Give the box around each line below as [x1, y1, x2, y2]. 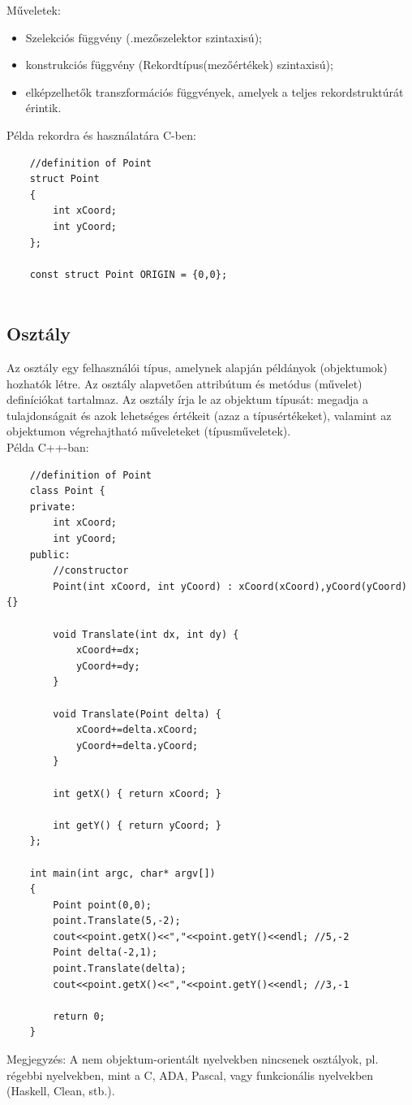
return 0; [53, 1010, 105, 1022]
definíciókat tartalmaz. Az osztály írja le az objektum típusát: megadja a [6, 391, 368, 408]
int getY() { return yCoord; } [53, 819, 221, 831]
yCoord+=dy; [75, 660, 140, 672]
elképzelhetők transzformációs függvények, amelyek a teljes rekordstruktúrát [25, 83, 404, 100]
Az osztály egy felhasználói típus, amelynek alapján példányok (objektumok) [6, 359, 388, 376]
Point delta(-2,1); [53, 947, 158, 959]
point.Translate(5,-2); [53, 915, 181, 927]
